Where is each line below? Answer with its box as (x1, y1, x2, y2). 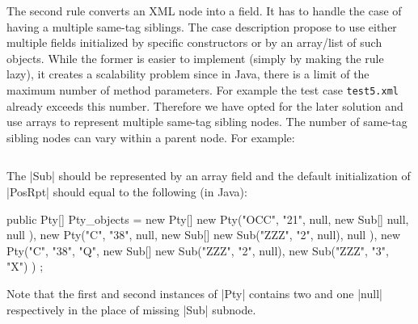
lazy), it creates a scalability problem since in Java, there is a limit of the (6, 65, 369, 82)
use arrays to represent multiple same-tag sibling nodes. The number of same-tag (6, 113, 407, 130)
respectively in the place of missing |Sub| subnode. (6, 301, 256, 318)
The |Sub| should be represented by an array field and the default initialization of (6, 167, 411, 184)
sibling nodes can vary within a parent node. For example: (6, 128, 295, 145)
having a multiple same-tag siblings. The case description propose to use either (6, 18, 397, 35)
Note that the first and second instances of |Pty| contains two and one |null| (6, 284, 382, 301)
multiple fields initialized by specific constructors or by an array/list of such (6, 34, 382, 51)
